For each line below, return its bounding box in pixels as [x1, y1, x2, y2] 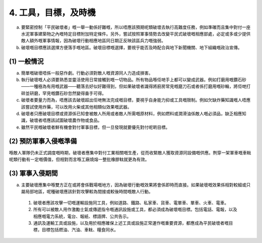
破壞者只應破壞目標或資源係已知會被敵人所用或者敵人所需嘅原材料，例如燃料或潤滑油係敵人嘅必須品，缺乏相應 [21, 111, 242, 116]
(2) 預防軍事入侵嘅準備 [9, 137, 77, 145]
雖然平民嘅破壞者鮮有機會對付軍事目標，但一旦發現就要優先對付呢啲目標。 [21, 124, 170, 130]
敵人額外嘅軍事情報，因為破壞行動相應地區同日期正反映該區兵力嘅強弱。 [21, 38, 166, 44]
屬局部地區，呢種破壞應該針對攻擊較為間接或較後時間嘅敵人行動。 [21, 189, 153, 194]
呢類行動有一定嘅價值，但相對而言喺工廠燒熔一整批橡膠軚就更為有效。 [9, 157, 149, 162]
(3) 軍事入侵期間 [9, 169, 58, 177]
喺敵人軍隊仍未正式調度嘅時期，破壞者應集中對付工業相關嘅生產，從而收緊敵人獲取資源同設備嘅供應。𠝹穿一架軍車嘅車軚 [9, 149, 251, 155]
